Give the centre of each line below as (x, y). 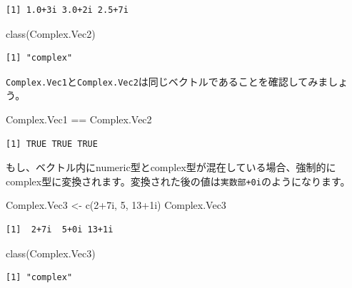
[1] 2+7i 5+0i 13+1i (60, 230)
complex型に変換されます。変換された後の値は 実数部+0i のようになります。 (178, 181)
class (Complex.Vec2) (51, 33)
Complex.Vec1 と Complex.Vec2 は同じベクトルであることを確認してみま (167, 81)
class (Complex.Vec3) (51, 253)
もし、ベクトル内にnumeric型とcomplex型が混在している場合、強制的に (171, 167)
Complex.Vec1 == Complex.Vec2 (79, 119)
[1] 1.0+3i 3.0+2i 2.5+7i (67, 10)
